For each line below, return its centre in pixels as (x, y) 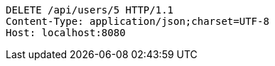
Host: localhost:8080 (66, 33)
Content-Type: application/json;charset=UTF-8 (137, 21)
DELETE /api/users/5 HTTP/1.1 (90, 10)
